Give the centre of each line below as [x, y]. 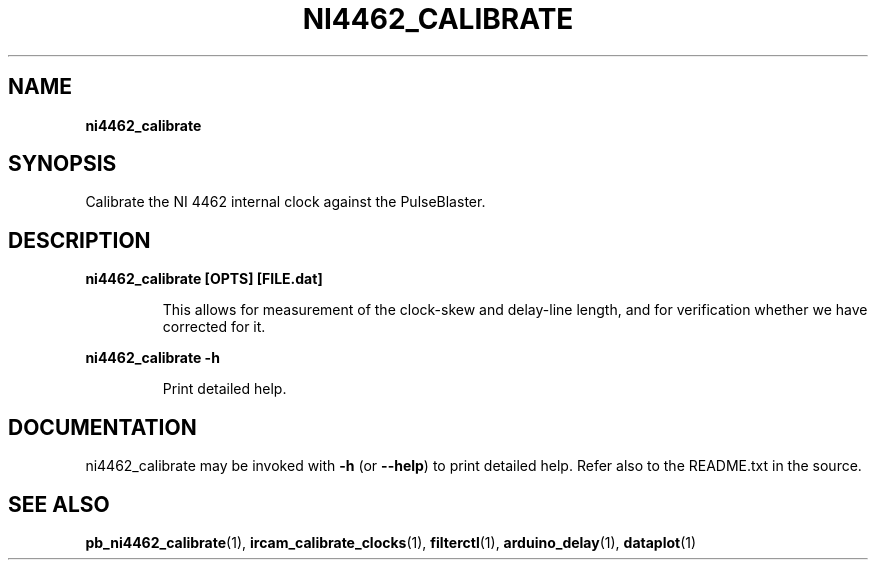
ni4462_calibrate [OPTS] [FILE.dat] [204, 279]
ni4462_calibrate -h [152, 358]
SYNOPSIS [62, 164]
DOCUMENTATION [102, 427]
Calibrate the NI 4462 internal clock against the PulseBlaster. [285, 202]
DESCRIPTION [79, 240]
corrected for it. [214, 327]
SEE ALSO [59, 504]
